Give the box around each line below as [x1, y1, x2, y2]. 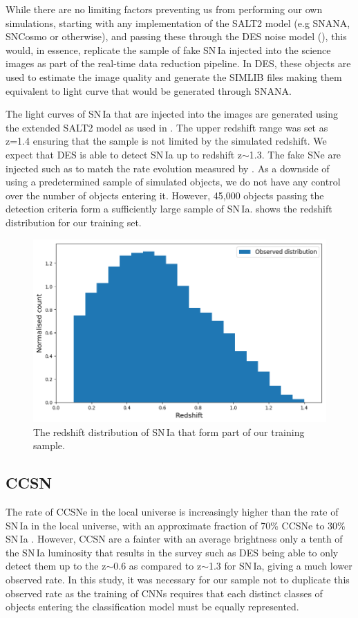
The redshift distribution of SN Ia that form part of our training [33, 424, 305, 439]
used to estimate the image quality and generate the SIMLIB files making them [6, 69, 342, 84]
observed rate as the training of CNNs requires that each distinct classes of [6, 585, 323, 600]
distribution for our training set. [6, 215, 142, 229]
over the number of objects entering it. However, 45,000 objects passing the [6, 188, 324, 202]
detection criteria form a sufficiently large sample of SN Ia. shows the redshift [6, 201, 332, 216]
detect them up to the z [6, 558, 106, 573]
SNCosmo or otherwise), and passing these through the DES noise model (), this [6, 29, 347, 44]
